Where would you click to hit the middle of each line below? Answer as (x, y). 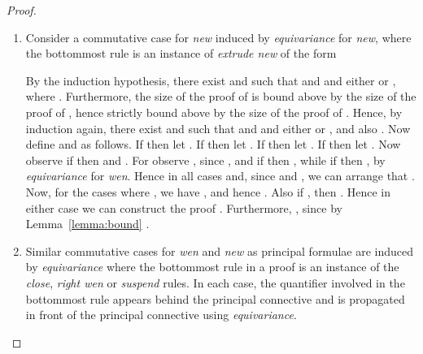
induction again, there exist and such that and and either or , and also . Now (218, 128)
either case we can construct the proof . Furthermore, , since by (184, 207)
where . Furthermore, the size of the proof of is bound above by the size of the (221, 96)
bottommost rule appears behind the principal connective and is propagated (215, 298)
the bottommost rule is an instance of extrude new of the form (181, 53)
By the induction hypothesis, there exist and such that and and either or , (211, 80)
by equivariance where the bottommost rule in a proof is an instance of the (212, 267)
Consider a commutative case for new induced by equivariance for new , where (218, 37)
